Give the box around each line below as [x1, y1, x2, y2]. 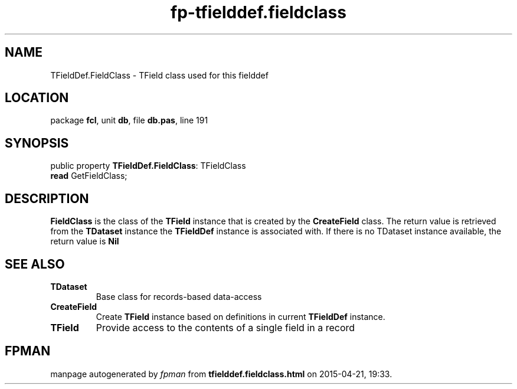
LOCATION [5, 90, 69, 106]
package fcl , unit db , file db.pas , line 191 [50, 115, 208, 126]
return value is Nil [50, 236, 119, 247]
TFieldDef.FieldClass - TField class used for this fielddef [50, 70, 269, 80]
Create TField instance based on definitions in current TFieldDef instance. [96, 311, 385, 322]
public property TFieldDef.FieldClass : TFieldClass [50, 161, 246, 171]
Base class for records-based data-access [96, 291, 262, 302]
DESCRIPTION [5, 191, 89, 206]
